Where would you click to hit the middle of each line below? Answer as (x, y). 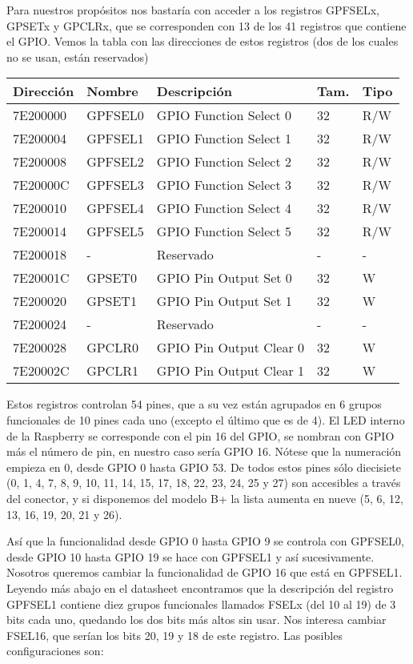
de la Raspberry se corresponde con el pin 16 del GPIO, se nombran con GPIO (200, 435)
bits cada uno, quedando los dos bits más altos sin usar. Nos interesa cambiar (196, 620)
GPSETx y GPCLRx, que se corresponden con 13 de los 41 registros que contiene (206, 25)
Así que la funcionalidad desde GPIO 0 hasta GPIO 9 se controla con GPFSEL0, (205, 541)
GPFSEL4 (115, 208)
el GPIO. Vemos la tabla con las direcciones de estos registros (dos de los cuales (202, 41)
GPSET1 (112, 301)
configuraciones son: (55, 651)
